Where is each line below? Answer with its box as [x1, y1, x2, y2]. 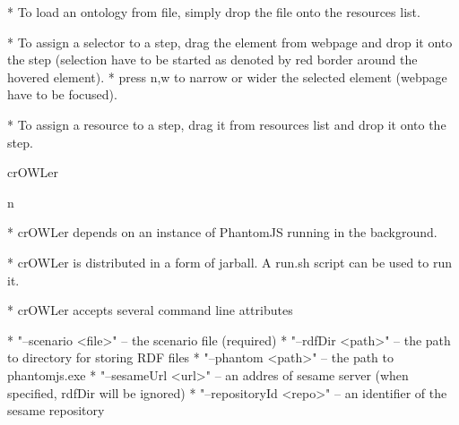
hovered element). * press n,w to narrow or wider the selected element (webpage [7, 67, 447, 86]
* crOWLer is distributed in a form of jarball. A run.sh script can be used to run [7, 252, 452, 271]
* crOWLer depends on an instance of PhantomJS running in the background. [7, 223, 437, 242]
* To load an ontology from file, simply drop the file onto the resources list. [7, 3, 420, 21]
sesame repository [7, 401, 105, 420]
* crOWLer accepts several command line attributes [7, 301, 293, 319]
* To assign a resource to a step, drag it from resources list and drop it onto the [7, 115, 446, 133]
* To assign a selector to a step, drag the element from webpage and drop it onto [7, 32, 453, 51]
